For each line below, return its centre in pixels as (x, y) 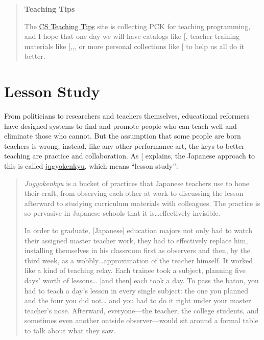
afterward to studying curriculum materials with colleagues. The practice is (142, 203)
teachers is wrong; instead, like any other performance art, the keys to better (124, 145)
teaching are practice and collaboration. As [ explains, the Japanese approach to (130, 156)
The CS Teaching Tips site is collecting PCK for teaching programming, (137, 26)
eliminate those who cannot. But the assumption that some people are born (123, 136)
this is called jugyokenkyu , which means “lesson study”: (91, 166)
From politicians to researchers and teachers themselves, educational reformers (127, 116)
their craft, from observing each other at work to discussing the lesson (134, 193)
